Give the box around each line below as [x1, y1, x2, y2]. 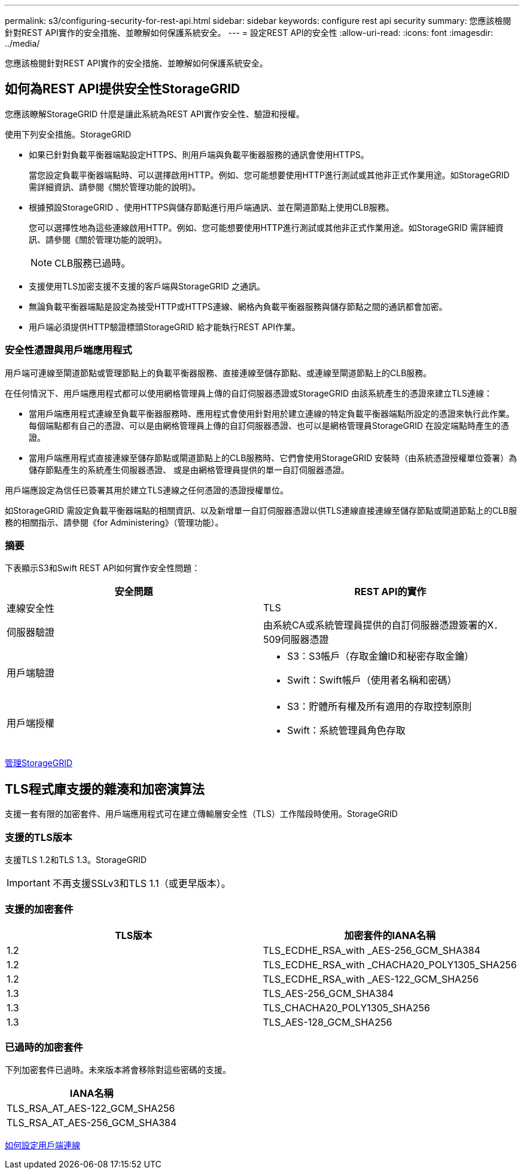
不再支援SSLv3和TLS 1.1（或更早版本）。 [52, 877, 231, 889]
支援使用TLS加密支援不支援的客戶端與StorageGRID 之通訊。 [29, 280, 265, 291]
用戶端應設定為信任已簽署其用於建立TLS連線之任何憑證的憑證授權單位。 [5, 484, 288, 495]
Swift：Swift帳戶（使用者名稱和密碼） [287, 674, 457, 687]
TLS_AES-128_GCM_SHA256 [263, 1016, 392, 1028]
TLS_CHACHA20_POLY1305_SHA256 [263, 1001, 430, 1014]
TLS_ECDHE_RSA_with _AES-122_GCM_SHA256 [263, 972, 479, 985]
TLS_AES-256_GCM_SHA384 [263, 987, 394, 999]
